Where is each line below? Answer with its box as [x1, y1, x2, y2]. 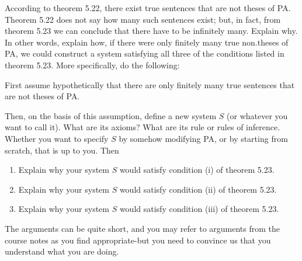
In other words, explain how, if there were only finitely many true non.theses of [5, 36, 289, 48]
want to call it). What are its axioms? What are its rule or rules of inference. [5, 121, 280, 133]
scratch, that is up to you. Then [5, 144, 119, 156]
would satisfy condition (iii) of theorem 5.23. [119, 203, 279, 215]
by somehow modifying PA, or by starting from [119, 132, 288, 144]
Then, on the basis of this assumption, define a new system [5, 109, 217, 121]
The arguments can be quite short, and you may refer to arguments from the [5, 222, 280, 234]
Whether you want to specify [5, 132, 109, 144]
